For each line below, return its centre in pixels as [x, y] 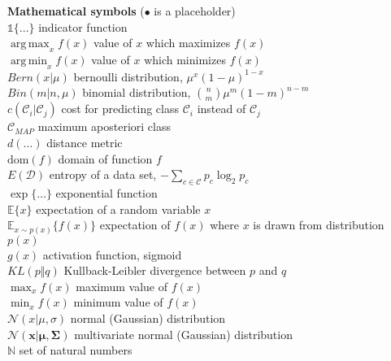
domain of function [105, 158]
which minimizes [185, 59]
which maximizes [188, 43]
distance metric [85, 142]
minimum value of [118, 302]
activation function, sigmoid [112, 254]
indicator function [83, 26]
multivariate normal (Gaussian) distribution [183, 334]
